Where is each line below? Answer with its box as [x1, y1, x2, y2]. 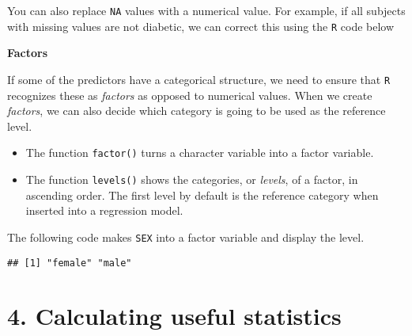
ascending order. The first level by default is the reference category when [25, 186, 379, 203]
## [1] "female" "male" [7, 257, 132, 269]
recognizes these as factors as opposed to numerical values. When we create [7, 86, 372, 103]
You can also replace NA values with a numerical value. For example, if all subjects [7, 2, 406, 18]
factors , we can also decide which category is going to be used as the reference [7, 102, 386, 119]
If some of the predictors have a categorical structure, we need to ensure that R [7, 71, 391, 87]
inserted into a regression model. [25, 202, 183, 219]
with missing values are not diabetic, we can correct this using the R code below [7, 17, 395, 34]
